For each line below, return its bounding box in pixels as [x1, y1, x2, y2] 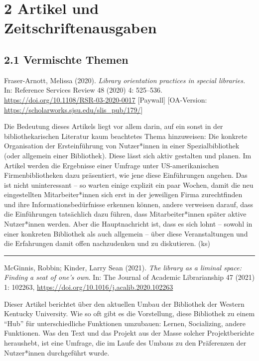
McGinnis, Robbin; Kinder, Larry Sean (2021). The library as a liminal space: [4, 262, 242, 272]
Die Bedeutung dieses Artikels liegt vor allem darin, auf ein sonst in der [4, 121, 223, 131]
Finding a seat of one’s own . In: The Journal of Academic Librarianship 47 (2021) [4, 272, 255, 282]
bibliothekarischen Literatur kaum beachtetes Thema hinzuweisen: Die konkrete [4, 130, 248, 141]
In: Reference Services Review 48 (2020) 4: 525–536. [4, 85, 162, 95]
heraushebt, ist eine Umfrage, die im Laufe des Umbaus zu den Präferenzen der [4, 338, 247, 348]
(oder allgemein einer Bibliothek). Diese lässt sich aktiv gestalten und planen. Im [4, 150, 252, 160]
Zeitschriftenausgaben [4, 17, 157, 38]
